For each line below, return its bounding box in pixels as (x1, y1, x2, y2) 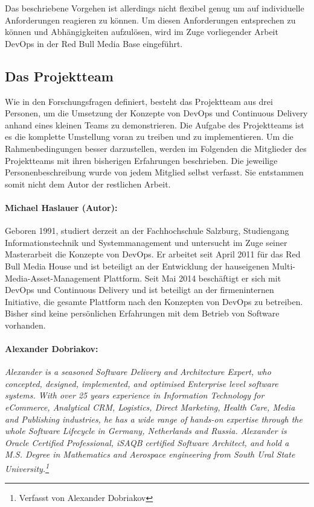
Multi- (272, 259, 296, 272)
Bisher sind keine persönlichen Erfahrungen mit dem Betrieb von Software (5, 307, 280, 320)
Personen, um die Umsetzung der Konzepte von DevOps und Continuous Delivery (5, 107, 308, 119)
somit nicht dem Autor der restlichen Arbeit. (5, 177, 171, 190)
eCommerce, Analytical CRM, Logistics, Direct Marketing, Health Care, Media (5, 401, 295, 414)
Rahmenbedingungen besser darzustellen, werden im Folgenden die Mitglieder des (5, 142, 307, 154)
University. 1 (5, 461, 50, 474)
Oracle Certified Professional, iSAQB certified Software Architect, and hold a (5, 436, 289, 449)
